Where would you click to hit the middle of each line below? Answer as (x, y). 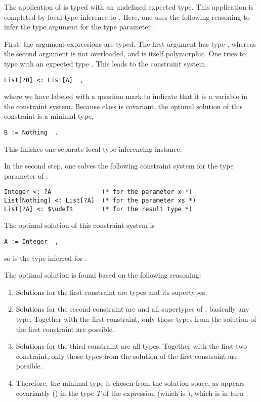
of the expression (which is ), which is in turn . (176, 393)
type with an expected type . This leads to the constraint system (105, 63)
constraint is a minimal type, (49, 116)
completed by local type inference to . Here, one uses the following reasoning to (127, 16)
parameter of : (26, 175)
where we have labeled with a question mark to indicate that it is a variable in (126, 96)
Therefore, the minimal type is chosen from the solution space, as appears (130, 383)
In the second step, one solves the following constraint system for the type (119, 166)
